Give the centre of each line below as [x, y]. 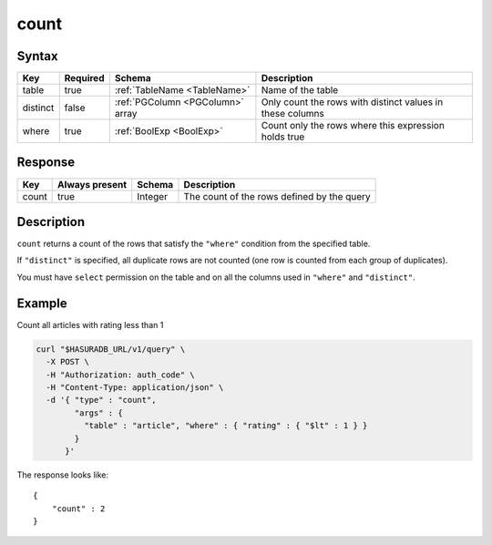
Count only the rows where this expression [353, 126]
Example [42, 303]
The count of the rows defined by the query [277, 196]
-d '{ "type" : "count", [101, 400]
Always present [92, 184]
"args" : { [98, 413]
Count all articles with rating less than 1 [90, 324]
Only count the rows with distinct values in [352, 102]
